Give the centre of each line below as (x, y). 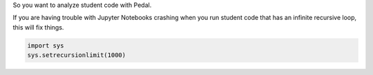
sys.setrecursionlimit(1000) (77, 55)
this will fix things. (38, 27)
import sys (46, 45)
